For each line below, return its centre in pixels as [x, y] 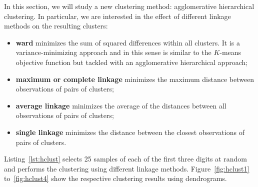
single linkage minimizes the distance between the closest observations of [130, 132]
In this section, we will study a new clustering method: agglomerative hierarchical [129, 6]
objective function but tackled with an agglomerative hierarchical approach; [132, 62]
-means [230, 52]
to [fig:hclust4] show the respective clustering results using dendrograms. [115, 178]
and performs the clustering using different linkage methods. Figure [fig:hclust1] [127, 168]
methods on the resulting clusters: [56, 26]
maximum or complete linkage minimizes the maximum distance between [135, 79]
